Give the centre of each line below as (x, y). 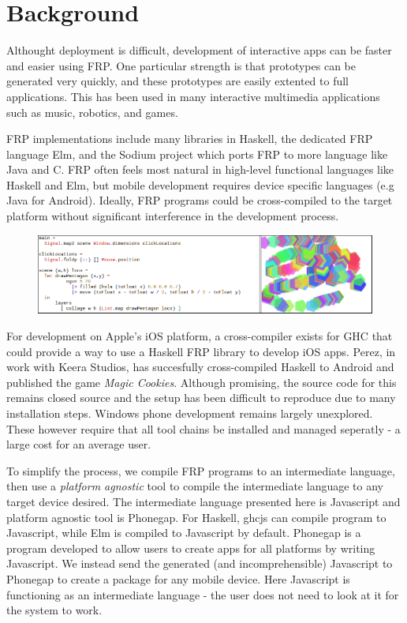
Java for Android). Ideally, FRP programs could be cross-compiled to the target (200, 200)
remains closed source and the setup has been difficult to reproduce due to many (201, 398)
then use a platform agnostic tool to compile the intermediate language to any (195, 486)
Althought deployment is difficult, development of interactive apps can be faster (199, 50)
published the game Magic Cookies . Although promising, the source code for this (202, 382)
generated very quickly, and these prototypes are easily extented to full (177, 81)
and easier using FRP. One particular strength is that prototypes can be (181, 65)
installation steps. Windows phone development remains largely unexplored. (190, 413)
